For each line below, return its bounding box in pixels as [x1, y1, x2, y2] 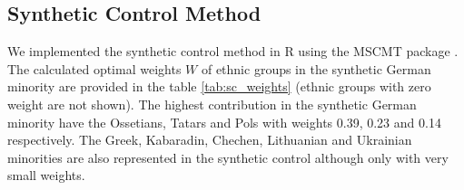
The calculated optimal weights [7, 59, 182, 78]
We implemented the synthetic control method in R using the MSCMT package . [7, 42, 459, 61]
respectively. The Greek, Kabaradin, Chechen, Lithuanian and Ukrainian [7, 130, 412, 149]
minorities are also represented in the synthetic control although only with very [7, 147, 449, 166]
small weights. [7, 166, 85, 185]
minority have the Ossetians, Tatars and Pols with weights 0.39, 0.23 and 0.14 [7, 112, 441, 131]
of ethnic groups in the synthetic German [201, 59, 431, 78]
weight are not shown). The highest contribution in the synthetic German [7, 94, 417, 113]
